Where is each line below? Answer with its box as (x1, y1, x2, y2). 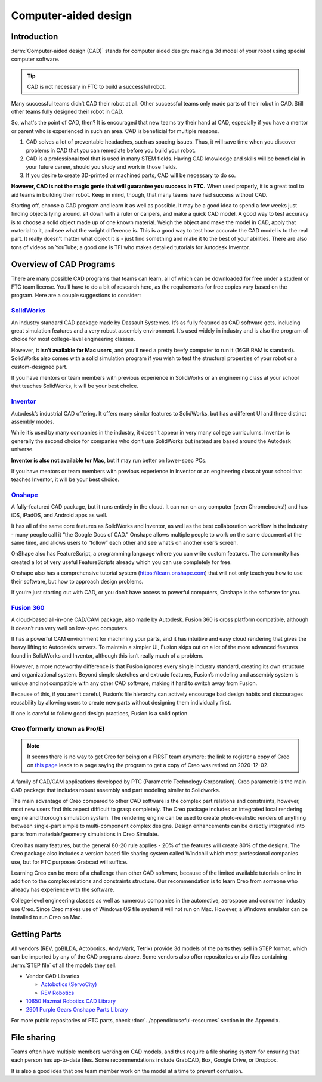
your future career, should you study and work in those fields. (26, 163, 178, 170)
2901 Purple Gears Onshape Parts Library (26, 1006, 128, 1013)
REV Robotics (41, 989, 75, 996)
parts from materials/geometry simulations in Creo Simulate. (11, 830, 159, 838)
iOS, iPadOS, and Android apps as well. (11, 511, 107, 519)
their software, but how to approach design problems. (11, 578, 144, 585)
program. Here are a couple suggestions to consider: (11, 292, 141, 299)
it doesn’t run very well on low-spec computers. (11, 624, 129, 631)
